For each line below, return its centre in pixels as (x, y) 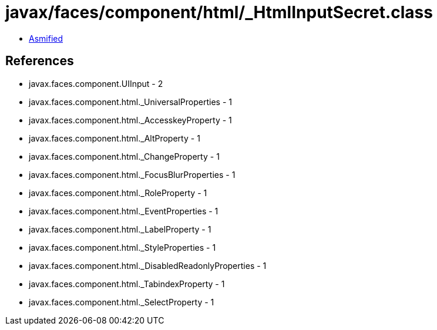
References (40, 61)
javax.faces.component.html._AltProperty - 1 (115, 138)
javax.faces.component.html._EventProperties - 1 (124, 211)
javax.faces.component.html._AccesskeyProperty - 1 (130, 120)
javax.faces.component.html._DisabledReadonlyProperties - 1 (148, 265)
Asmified (46, 38)
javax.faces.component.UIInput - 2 (96, 83)
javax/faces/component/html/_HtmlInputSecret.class (219, 12)
